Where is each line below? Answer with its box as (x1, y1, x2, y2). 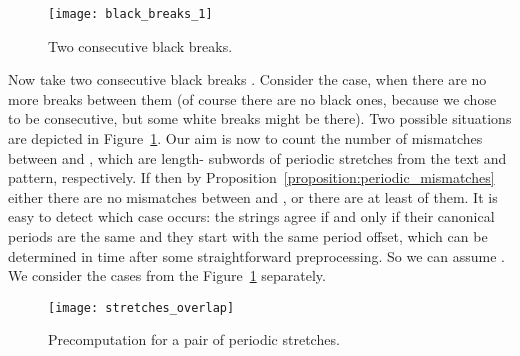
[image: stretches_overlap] (48, 300, 235, 315)
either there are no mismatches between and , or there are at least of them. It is (8, 186, 498, 207)
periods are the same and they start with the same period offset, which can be (8, 226, 488, 246)
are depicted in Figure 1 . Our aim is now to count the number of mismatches (8, 128, 483, 149)
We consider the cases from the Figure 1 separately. (8, 265, 326, 286)
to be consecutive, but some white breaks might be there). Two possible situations (8, 108, 512, 129)
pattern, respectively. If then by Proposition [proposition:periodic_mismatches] (8, 167, 495, 188)
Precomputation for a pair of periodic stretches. (48, 329, 340, 350)
